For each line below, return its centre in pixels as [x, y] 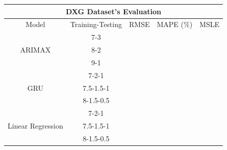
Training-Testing [96, 24]
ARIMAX [35, 50]
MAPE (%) [175, 24]
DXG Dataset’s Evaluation [113, 11]
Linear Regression [35, 126]
